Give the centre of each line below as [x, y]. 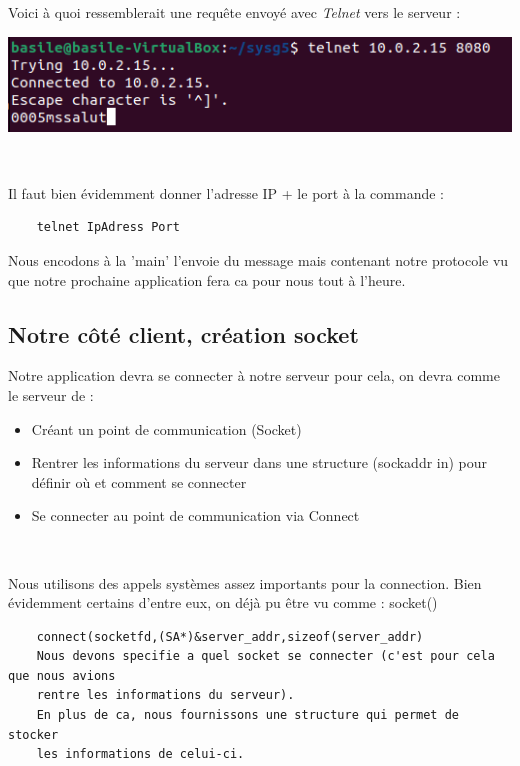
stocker [33, 734]
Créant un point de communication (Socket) [166, 428]
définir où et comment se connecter [139, 481]
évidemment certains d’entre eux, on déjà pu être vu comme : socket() [223, 602]
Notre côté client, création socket [183, 333]
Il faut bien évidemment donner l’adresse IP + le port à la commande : [226, 192]
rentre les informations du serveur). [165, 695]
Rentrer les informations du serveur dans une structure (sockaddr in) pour [259, 462]
